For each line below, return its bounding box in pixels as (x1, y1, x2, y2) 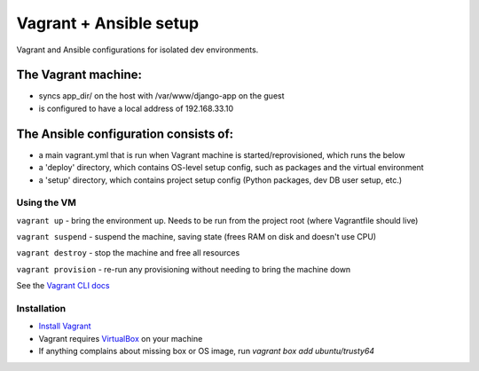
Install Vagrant (38, 320, 92, 332)
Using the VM (16, 196, 77, 209)
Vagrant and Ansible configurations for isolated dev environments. (16, 44, 259, 55)
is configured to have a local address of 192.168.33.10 (38, 103, 234, 114)
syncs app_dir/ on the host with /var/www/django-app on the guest (38, 91, 285, 101)
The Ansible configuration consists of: (16, 126, 234, 141)
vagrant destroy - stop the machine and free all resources (16, 248, 240, 258)
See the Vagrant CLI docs (16, 280, 110, 291)
